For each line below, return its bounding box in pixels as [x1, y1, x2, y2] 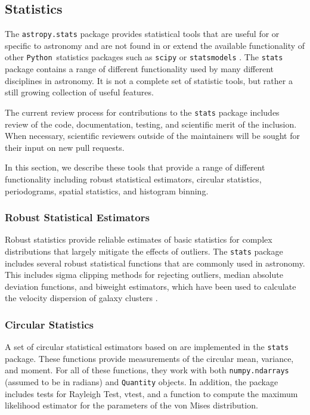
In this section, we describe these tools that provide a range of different [5, 161, 265, 174]
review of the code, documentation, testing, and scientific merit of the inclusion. [5, 117, 297, 130]
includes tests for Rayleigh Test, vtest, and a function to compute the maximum [5, 387, 298, 399]
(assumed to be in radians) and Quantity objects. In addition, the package [5, 376, 278, 388]
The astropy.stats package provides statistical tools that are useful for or [5, 27, 280, 40]
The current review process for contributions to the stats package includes [5, 106, 280, 118]
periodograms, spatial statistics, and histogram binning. [5, 184, 209, 197]
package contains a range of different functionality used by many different [5, 63, 274, 75]
